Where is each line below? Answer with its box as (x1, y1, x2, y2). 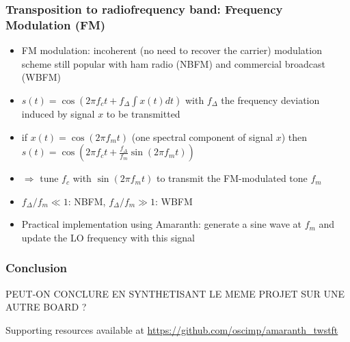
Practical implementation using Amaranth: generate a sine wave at (21, 217, 301, 231)
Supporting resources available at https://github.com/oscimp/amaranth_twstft (5, 322, 338, 337)
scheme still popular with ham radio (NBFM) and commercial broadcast (21, 56, 325, 70)
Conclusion (5, 259, 67, 276)
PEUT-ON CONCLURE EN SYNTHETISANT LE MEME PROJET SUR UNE (5, 286, 345, 300)
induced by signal (21, 106, 95, 120)
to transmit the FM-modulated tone (156, 171, 308, 185)
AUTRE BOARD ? (5, 300, 87, 314)
